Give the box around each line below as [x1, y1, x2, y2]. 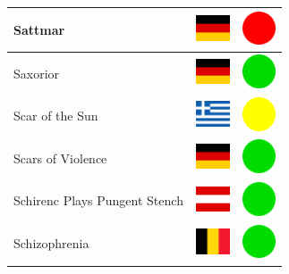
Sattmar [13, 20, 65, 38]
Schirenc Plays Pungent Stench [13, 191, 183, 210]
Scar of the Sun [13, 106, 98, 125]
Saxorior [13, 63, 60, 82]
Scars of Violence [13, 148, 107, 167]
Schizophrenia [13, 234, 89, 253]
